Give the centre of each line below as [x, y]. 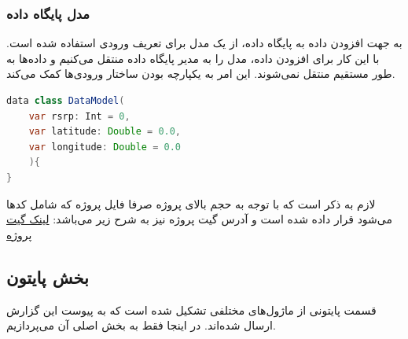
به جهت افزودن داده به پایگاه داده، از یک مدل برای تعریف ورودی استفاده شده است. [204, 43]
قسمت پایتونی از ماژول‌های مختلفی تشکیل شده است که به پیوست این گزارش [191, 310]
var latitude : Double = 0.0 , [105, 132]
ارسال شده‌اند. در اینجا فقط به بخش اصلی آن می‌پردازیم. [141, 325]
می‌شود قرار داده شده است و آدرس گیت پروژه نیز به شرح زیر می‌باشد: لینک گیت [199, 219]
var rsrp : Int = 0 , [79, 116]
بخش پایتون [48, 276]
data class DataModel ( [66, 101]
